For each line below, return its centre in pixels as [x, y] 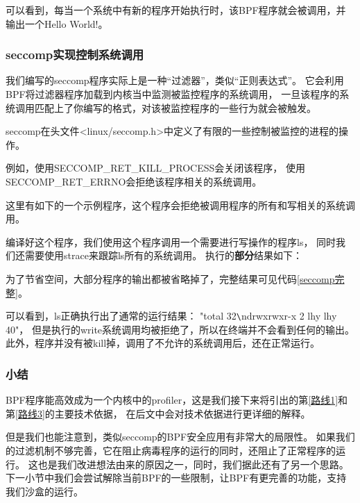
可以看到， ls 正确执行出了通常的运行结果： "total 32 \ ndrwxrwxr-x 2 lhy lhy [171, 316]
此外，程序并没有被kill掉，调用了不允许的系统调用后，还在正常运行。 [163, 343]
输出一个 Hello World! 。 [57, 23]
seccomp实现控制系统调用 [75, 55]
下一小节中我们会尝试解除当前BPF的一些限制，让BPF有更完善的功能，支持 [176, 478]
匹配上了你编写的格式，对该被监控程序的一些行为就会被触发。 [175, 107]
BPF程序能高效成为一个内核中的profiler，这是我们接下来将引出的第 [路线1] [172, 400]
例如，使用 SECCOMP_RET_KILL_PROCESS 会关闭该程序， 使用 [155, 168]
